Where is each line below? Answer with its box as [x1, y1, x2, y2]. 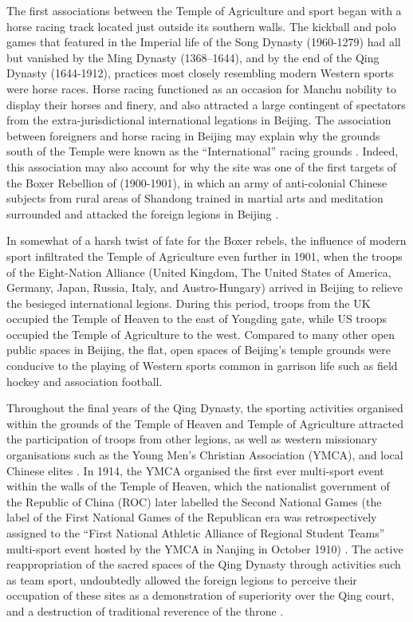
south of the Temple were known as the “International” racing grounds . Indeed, [6, 143, 399, 159]
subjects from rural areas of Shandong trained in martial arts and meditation [6, 190, 383, 207]
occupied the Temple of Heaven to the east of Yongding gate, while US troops [6, 310, 387, 327]
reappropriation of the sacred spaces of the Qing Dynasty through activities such [6, 556, 401, 573]
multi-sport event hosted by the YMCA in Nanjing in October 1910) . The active [6, 540, 403, 557]
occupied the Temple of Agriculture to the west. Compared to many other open [6, 325, 395, 342]
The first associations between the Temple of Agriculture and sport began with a [6, 2, 402, 18]
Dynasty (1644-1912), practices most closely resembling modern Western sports [6, 65, 394, 81]
